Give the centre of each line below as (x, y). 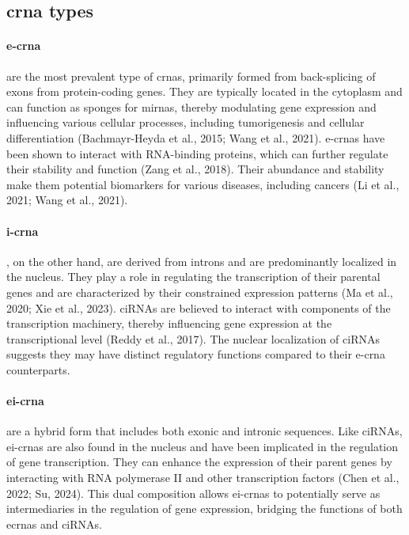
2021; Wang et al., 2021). (67, 200)
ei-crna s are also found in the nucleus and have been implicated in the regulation (203, 446)
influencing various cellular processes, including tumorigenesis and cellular (186, 122)
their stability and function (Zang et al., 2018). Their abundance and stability (195, 169)
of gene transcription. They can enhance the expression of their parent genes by (199, 462)
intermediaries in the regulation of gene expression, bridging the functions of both (204, 508)
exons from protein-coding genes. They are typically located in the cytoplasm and (204, 91)
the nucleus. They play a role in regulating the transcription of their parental (193, 277)
